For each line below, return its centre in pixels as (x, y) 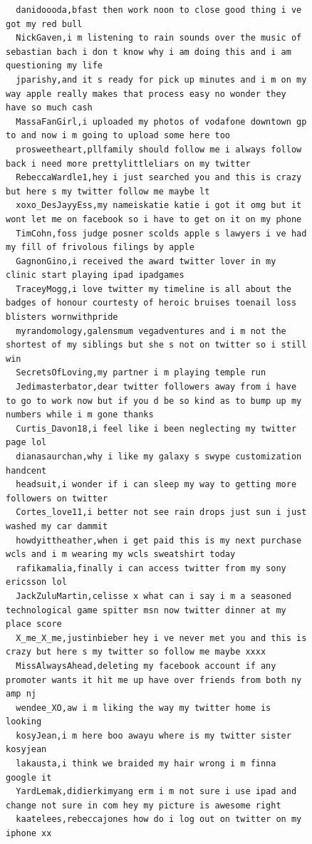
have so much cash (49, 108)
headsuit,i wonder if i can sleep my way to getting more (156, 485)
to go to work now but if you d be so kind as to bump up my (154, 401)
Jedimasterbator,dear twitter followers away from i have (156, 387)
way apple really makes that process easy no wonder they (146, 94)
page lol (26, 443)
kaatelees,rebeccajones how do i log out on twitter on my (159, 819)
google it (29, 777)
